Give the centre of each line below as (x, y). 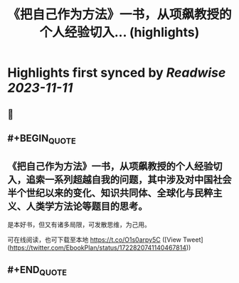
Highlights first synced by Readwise (117, 73)
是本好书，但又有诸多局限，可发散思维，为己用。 (79, 224)
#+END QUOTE (37, 271)
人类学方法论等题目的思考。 (87, 206)
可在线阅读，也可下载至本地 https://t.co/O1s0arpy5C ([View (94, 240)
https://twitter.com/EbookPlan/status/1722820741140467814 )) (100, 247)
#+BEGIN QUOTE (42, 139)
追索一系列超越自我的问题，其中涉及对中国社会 (129, 180)
